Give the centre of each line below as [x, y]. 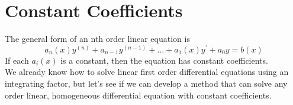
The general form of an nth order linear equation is [97, 39]
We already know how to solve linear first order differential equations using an [147, 72]
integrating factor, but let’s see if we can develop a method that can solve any [146, 83]
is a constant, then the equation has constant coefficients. [164, 60]
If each [17, 60]
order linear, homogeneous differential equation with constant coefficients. [138, 95]
